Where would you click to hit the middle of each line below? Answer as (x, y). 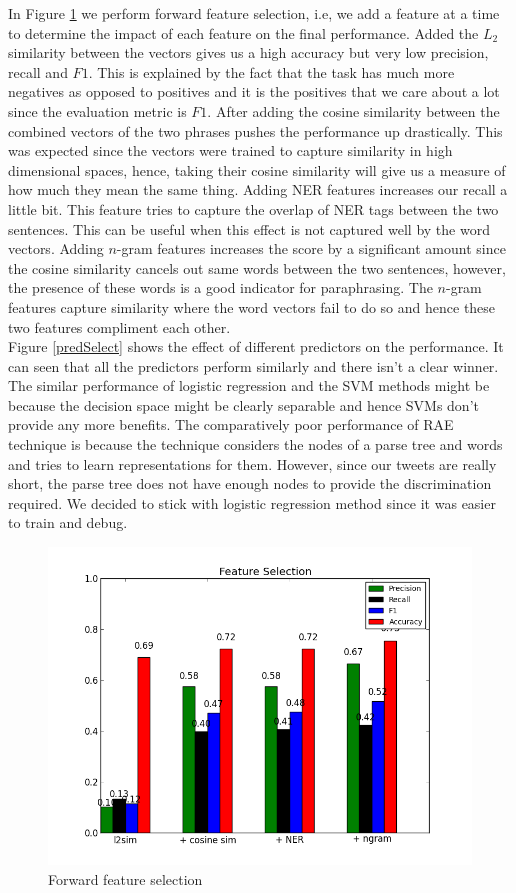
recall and (38, 71)
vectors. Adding (56, 248)
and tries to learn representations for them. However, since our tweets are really (252, 463)
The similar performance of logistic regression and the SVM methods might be (249, 385)
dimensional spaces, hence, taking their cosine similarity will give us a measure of (257, 169)
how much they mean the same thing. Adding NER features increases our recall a (258, 189)
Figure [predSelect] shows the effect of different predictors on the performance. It (256, 346)
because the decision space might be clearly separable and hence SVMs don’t (243, 404)
